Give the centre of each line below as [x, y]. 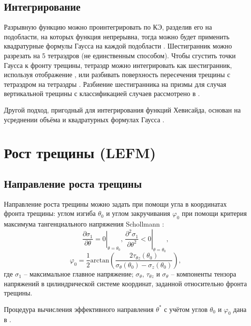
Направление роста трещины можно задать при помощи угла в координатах [115, 204]
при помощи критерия [214, 213]
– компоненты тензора [204, 273]
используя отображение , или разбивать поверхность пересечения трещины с [117, 74]
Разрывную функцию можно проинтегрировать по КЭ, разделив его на [108, 27]
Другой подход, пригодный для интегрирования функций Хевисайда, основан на [122, 109]
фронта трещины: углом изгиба [50, 213]
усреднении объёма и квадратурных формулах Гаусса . [84, 119]
